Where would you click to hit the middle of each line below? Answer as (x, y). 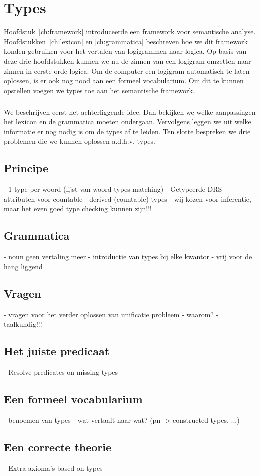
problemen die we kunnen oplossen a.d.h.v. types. (80, 141)
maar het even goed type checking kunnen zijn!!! (78, 209)
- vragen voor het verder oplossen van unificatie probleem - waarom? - (111, 314)
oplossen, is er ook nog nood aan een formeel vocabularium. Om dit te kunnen (124, 81)
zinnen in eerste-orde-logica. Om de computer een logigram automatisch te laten (127, 71)
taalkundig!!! (23, 324)
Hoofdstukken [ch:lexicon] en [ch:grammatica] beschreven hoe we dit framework (126, 41)
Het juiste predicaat (57, 351)
